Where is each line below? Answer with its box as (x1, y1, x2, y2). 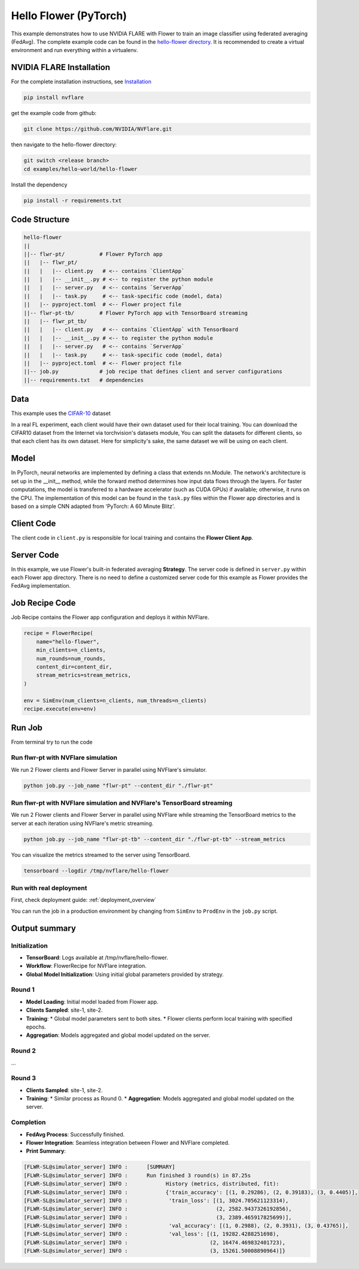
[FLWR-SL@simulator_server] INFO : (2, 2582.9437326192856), (23, 1205, 293, 1213)
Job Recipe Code (11, 598, 76, 608)
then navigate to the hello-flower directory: (11, 141, 117, 148)
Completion (11, 1118, 46, 1127)
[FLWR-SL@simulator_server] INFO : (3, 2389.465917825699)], (23, 1214, 293, 1220)
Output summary (11, 923, 76, 933)
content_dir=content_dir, (36, 663, 112, 670)
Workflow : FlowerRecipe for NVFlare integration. (26, 963, 147, 970)
